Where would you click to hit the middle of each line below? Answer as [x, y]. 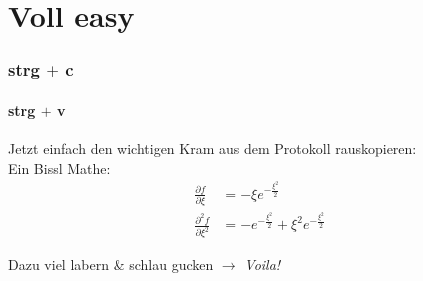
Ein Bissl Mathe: [59, 167]
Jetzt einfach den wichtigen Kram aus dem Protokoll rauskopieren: [212, 148]
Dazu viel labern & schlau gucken [111, 264]
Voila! [262, 264]
